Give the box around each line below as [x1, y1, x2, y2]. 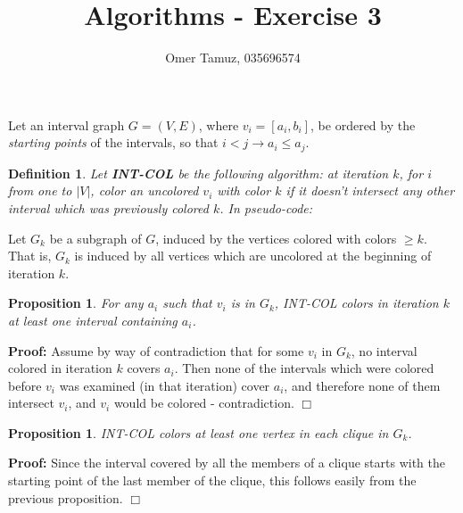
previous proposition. [8, 488, 123, 507]
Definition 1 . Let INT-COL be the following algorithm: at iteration [8, 163, 389, 182]
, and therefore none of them [284, 376, 441, 394]
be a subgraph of [49, 228, 142, 247]
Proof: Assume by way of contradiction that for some [8, 341, 304, 360]
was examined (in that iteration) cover [59, 376, 270, 394]
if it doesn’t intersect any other [285, 181, 455, 200]
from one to [8, 181, 72, 200]
